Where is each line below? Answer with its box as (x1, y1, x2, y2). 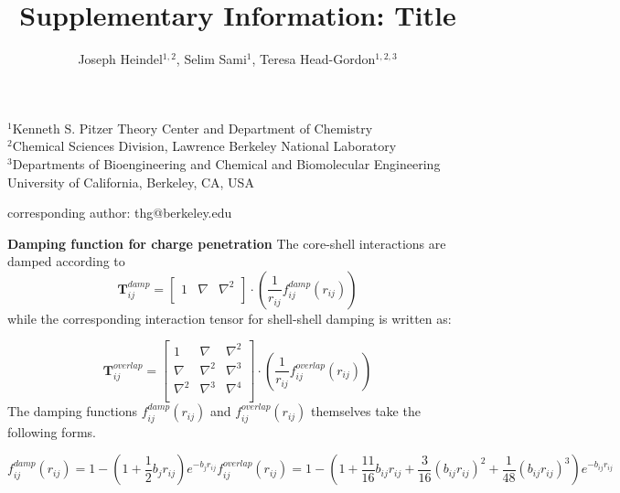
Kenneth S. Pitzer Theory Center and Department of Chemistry (12, 118, 373, 137)
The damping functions (7, 402, 138, 421)
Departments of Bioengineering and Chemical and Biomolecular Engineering (12, 154, 441, 173)
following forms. (7, 422, 96, 441)
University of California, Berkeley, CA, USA (7, 172, 254, 191)
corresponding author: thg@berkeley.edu (7, 203, 232, 222)
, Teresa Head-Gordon (251, 49, 376, 69)
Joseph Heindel (78, 49, 163, 69)
